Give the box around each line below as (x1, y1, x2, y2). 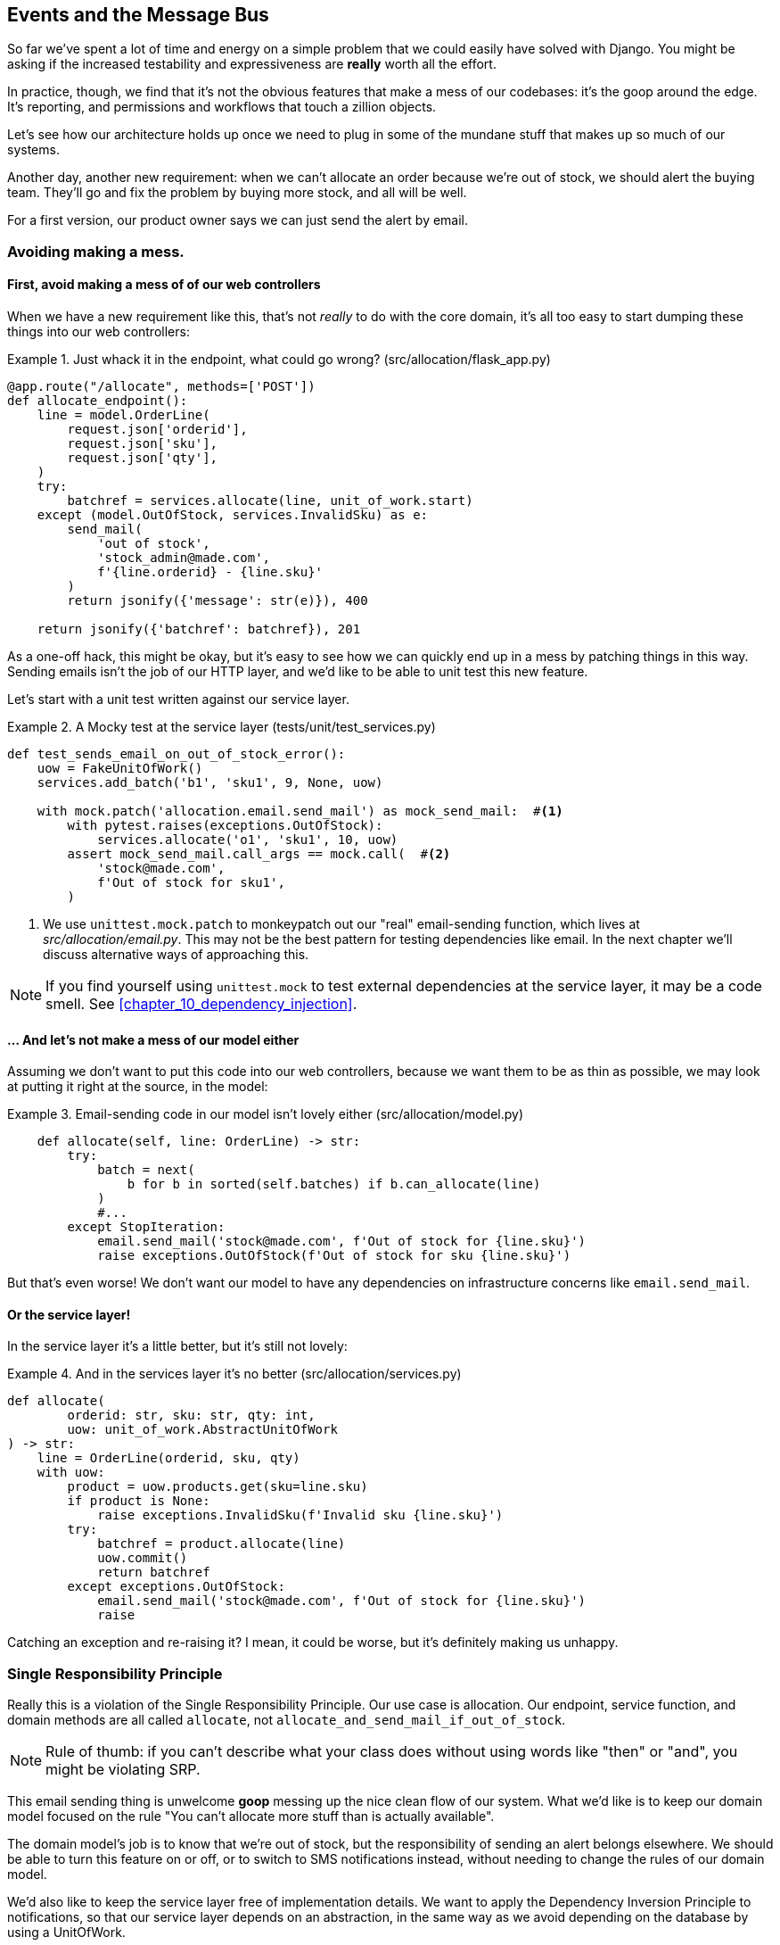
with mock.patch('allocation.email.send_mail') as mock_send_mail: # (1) (37, 804, 563, 819)
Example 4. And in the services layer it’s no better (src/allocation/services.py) (7, 1366, 462, 1382)
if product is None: (67, 1494, 210, 1509)
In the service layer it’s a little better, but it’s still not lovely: (7, 1338, 348, 1354)
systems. (7, 142, 60, 158)
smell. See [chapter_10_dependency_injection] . (45, 995, 357, 1014)
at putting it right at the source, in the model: (7, 1079, 268, 1095)
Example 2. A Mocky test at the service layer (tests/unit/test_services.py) (7, 719, 436, 735)
